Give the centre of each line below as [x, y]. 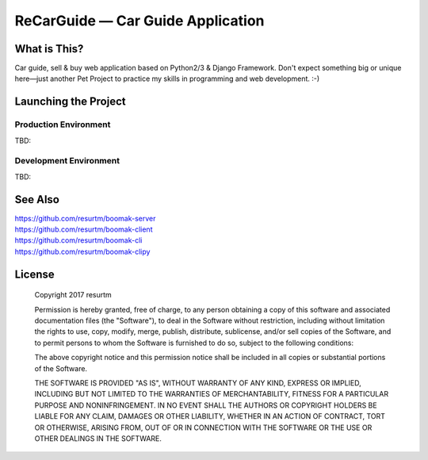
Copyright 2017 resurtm [73, 295]
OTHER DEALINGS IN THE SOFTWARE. [98, 438]
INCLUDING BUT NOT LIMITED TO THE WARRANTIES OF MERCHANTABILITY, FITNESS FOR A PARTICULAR [211, 394]
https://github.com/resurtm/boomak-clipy [82, 251]
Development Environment [67, 161]
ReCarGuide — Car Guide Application [139, 21]
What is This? [49, 49]
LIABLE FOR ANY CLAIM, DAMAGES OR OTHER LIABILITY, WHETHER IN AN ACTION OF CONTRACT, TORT [210, 416]
